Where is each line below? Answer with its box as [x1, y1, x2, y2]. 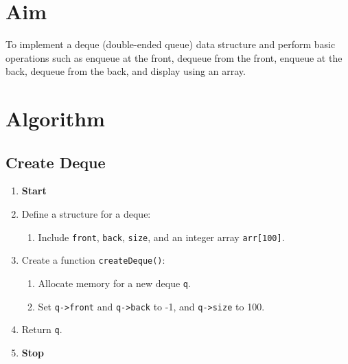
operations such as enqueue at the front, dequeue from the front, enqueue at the [5, 50, 343, 65]
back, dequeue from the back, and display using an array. [5, 64, 246, 78]
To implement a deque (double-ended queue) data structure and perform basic [5, 37, 336, 52]
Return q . [21, 322, 62, 337]
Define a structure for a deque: [21, 207, 151, 221]
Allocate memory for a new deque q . [38, 275, 191, 290]
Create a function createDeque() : [21, 253, 165, 267]
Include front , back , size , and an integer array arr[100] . [38, 229, 285, 244]
